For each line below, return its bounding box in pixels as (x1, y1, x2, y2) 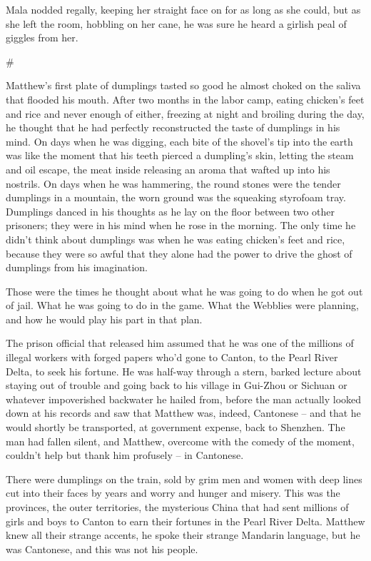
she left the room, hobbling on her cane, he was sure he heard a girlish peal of (6, 16, 347, 31)
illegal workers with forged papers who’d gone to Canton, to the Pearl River (6, 350, 338, 365)
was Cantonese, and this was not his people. (6, 541, 198, 556)
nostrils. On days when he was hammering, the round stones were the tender (6, 176, 341, 191)
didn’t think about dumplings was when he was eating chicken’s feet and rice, (6, 231, 345, 246)
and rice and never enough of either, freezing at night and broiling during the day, (6, 106, 365, 121)
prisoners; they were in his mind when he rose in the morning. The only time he (6, 218, 356, 233)
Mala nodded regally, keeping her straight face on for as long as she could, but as (6, 2, 361, 16)
